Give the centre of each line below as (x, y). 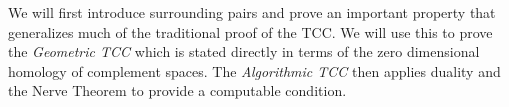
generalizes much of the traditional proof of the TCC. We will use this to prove (250, 31)
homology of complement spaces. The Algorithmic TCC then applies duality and (254, 70)
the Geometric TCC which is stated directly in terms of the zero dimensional (244, 51)
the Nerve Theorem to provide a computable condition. (177, 90)
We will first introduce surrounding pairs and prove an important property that (252, 12)
